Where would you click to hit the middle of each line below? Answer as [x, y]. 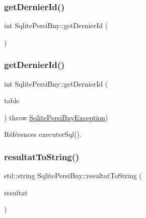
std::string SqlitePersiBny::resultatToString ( [73, 175]
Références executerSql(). [43, 134]
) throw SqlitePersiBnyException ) [56, 117]
